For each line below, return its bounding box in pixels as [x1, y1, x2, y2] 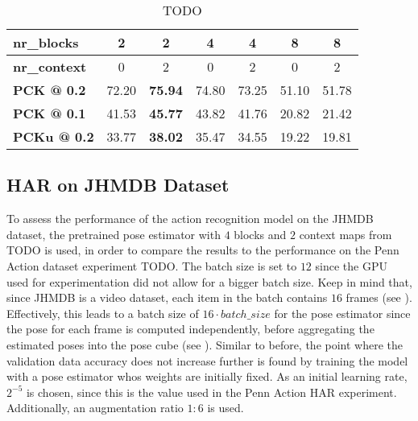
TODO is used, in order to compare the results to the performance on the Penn [6, 241, 399, 258]
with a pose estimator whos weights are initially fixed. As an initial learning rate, [6, 368, 408, 385]
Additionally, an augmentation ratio [6, 399, 184, 416]
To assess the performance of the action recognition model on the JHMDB [6, 210, 374, 227]
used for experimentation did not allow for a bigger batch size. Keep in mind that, [6, 273, 412, 290]
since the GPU [315, 257, 387, 274]
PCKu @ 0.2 [13, 127, 94, 146]
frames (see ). [346, 289, 412, 306]
